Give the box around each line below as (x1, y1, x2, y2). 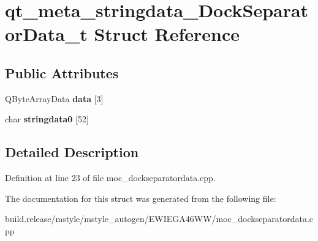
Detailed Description (5, 143, 139, 161)
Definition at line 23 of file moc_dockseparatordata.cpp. (5, 171, 216, 184)
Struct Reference (94, 21, 240, 46)
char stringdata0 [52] (5, 113, 89, 125)
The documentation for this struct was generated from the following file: (5, 191, 276, 204)
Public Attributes (5, 63, 119, 82)
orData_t (5, 21, 88, 46)
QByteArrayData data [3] (5, 92, 104, 105)
